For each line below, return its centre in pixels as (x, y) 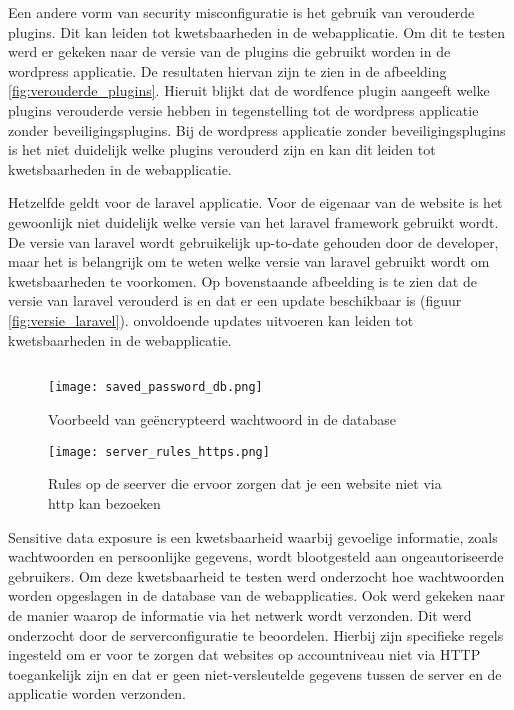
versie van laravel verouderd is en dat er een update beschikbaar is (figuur (235, 300)
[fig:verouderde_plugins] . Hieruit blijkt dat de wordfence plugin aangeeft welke (249, 90)
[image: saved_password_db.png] (155, 387)
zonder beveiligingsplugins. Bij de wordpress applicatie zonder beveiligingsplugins (257, 129)
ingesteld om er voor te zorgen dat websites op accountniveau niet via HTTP (244, 654)
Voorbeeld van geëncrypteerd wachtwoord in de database (222, 419)
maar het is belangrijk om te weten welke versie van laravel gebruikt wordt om (249, 261)
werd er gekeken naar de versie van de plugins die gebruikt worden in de (229, 51)
